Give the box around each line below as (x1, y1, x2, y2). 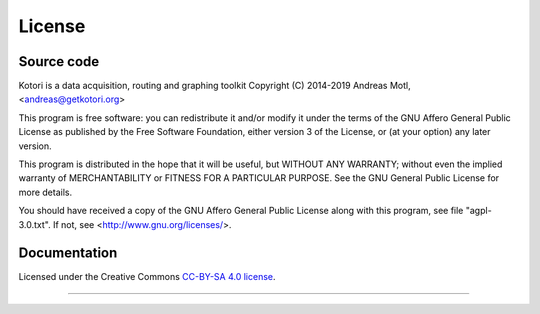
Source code (18, 53, 100, 70)
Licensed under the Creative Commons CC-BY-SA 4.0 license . (18, 271, 276, 283)
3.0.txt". (18, 218, 52, 230)
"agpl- (465, 205, 492, 217)
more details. (18, 186, 73, 198)
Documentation (18, 245, 118, 262)
